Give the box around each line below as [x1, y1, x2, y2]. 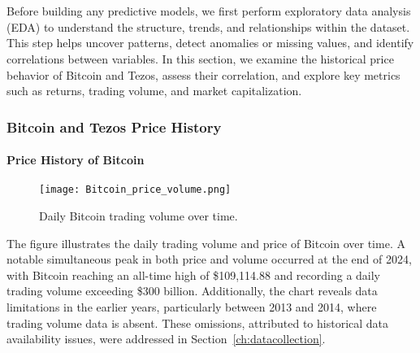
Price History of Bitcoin [6, 151, 145, 168]
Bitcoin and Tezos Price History [6, 116, 222, 137]
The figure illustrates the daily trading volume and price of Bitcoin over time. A [6, 234, 405, 251]
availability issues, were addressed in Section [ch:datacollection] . [6, 330, 326, 347]
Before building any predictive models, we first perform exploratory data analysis [6, 2, 411, 20]
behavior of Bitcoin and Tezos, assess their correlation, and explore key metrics [6, 66, 401, 83]
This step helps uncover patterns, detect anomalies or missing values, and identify [6, 34, 414, 51]
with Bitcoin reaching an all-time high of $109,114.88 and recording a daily [6, 266, 381, 283]
